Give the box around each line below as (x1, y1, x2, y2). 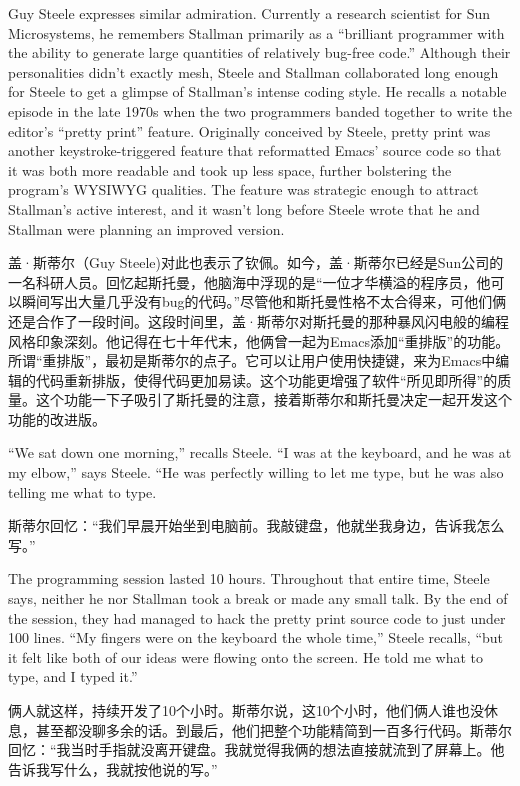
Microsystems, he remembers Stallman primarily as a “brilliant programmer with (8, 22, 505, 43)
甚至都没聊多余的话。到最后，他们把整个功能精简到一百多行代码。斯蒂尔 (35, 719, 512, 740)
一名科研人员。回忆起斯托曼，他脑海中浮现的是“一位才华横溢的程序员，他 (8, 271, 491, 292)
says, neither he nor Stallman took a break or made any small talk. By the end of (8, 588, 508, 609)
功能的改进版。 (8, 408, 106, 429)
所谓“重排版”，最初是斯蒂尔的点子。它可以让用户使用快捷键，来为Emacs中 (8, 350, 496, 371)
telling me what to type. (8, 481, 157, 502)
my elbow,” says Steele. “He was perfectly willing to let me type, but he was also (8, 462, 504, 483)
